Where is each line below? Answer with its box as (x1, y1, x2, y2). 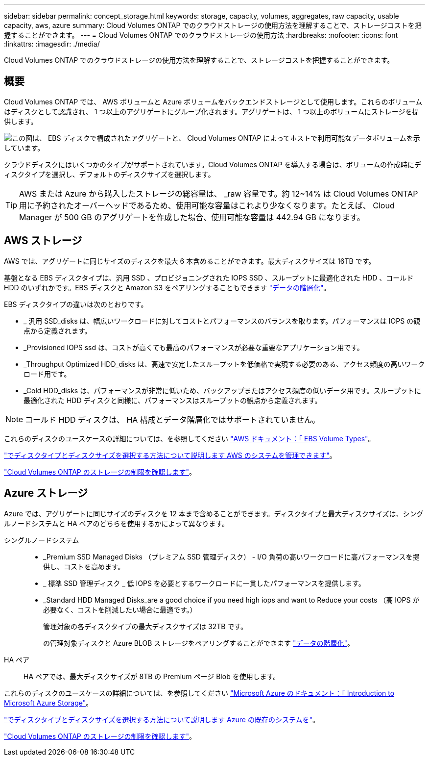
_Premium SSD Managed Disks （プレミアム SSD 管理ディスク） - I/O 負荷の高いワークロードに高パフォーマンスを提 (43, 552, 420, 561)
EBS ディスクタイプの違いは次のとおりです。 (4, 300, 148, 308)
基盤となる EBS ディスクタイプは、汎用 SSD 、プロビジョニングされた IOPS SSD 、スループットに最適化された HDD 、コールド (4, 273, 414, 282)
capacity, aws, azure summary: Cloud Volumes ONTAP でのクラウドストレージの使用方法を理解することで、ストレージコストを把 (4, 21, 422, 29)
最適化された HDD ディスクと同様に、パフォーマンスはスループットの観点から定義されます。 (24, 396, 322, 405)
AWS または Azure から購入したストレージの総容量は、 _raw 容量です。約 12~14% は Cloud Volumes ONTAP (19, 188, 418, 199)
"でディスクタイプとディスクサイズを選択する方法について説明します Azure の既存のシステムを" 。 (4, 715, 320, 724)
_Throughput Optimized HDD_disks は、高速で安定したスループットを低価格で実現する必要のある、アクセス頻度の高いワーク (24, 359, 425, 368)
